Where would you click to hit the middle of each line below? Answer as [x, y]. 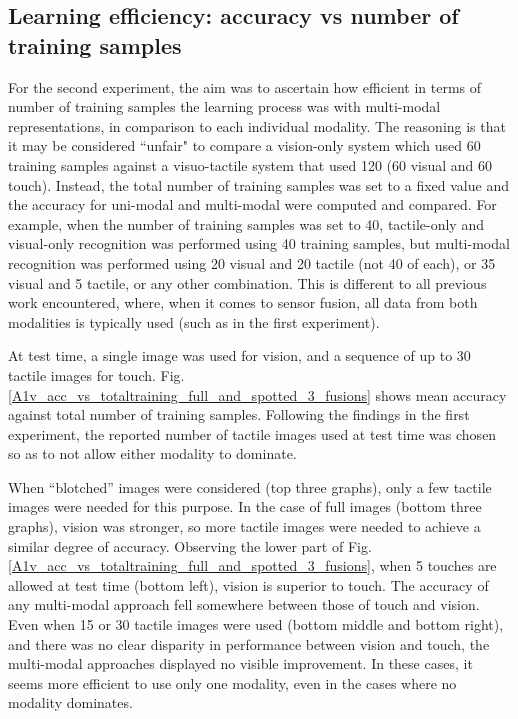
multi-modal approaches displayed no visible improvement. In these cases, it [240, 663]
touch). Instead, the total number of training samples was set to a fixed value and [258, 184]
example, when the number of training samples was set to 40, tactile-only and [246, 223]
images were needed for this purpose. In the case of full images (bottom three [245, 506]
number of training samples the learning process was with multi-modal [224, 106]
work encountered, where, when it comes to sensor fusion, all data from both [243, 302]
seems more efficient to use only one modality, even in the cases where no [232, 682]
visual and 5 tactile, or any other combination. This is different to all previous [247, 282]
